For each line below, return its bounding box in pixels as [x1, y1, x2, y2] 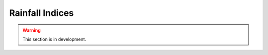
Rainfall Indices [9, 7, 74, 18]
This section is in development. [22, 36, 86, 42]
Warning [22, 27, 41, 33]
